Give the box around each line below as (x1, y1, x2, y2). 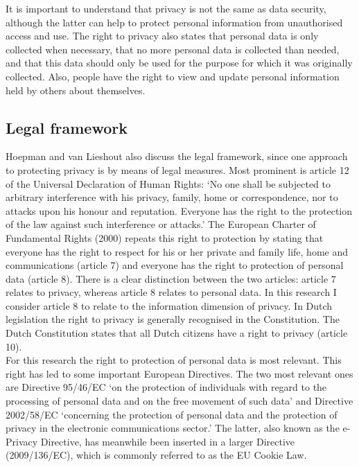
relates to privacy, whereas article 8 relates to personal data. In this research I (6, 285, 337, 299)
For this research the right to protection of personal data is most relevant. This (6, 353, 342, 367)
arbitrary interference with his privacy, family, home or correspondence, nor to (6, 190, 338, 204)
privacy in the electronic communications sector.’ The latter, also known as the (6, 421, 340, 435)
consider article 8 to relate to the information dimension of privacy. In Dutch (6, 298, 333, 312)
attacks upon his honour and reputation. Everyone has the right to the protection (6, 203, 353, 218)
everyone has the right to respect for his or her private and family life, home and (6, 244, 349, 258)
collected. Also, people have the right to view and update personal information (6, 69, 340, 83)
